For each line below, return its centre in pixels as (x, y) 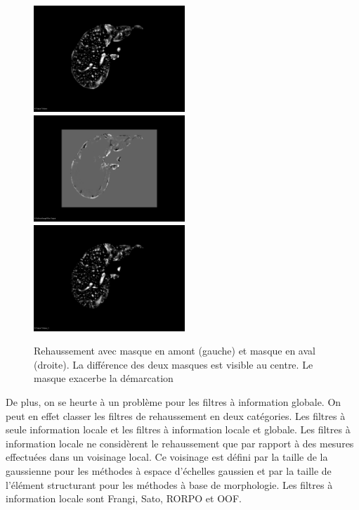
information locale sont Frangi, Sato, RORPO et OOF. (124, 498)
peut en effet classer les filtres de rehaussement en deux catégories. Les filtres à (176, 415)
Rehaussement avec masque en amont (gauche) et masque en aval (175, 351)
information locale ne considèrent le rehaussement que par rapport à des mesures (180, 443)
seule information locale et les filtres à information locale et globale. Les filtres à (178, 429)
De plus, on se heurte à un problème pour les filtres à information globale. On (174, 402)
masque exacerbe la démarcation (104, 378)
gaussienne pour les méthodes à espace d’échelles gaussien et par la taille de (169, 471)
